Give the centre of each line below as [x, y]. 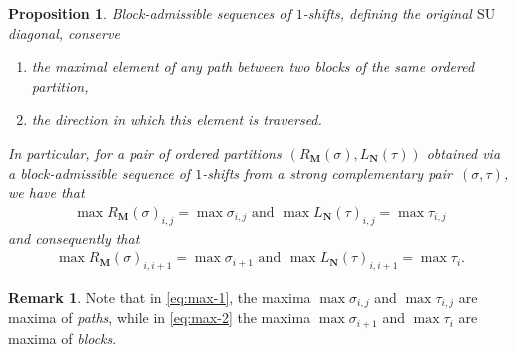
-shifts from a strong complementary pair [327, 172]
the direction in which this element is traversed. [176, 119]
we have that [46, 192]
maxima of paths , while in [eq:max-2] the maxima [159, 317]
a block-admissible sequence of [99, 172]
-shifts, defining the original [387, 13]
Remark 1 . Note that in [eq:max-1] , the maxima [159, 297]
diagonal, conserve [64, 32]
